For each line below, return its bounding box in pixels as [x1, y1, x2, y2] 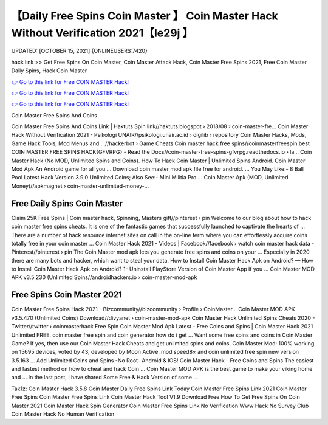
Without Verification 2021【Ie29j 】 [11, 26, 194, 40]
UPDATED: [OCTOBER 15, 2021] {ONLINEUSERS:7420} [11, 47, 148, 55]
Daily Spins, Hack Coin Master [11, 67, 87, 74]
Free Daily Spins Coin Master [11, 198, 123, 209]
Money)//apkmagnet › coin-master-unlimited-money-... [11, 182, 149, 190]
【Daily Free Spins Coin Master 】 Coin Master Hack [11, 9, 279, 22]
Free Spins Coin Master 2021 [11, 289, 123, 300]
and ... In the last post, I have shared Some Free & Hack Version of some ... [11, 374, 199, 381]
